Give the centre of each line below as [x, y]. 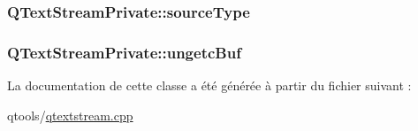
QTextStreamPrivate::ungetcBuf [124, 52]
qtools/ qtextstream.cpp [70, 115]
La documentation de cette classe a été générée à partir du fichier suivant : [209, 85]
